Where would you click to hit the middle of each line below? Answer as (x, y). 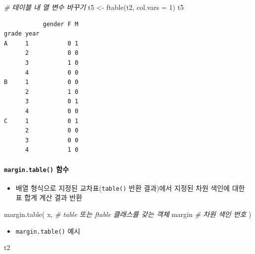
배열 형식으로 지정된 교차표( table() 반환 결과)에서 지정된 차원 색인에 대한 (130, 188)
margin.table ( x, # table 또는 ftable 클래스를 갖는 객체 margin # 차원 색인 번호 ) (128, 214)
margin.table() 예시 (48, 231)
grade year (22, 34)
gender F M (61, 24)
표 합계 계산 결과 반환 (49, 197)
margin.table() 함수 (37, 169)
